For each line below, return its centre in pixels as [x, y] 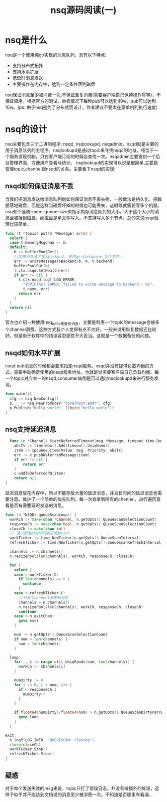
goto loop [28, 717]
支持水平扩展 [25, 72]
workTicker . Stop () [29, 749]
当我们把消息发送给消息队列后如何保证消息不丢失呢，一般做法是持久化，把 [81, 199]
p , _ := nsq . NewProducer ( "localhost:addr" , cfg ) [61, 403]
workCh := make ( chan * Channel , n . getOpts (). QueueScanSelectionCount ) [83, 519]
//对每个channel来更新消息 [43, 598]
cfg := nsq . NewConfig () [34, 399]
